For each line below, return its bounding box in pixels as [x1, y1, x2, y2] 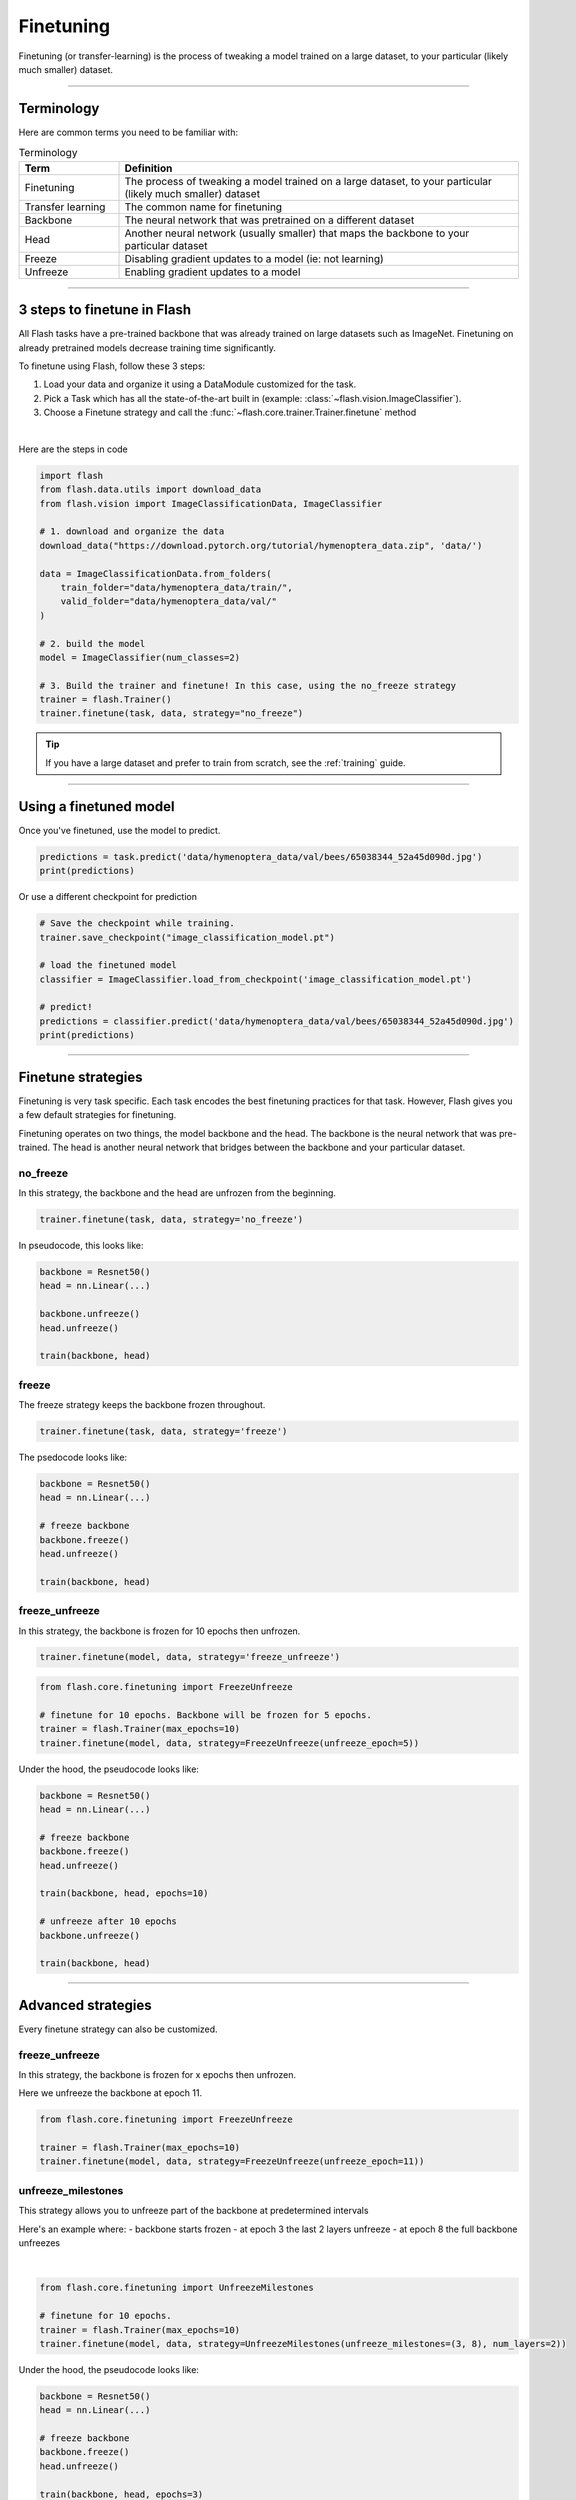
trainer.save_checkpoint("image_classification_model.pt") [39, 931, 335, 943]
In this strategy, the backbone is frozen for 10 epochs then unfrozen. [18, 1625, 301, 1637]
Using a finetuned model [18, 798, 175, 815]
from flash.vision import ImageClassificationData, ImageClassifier [39, 498, 383, 509]
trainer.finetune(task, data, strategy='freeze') [39, 1426, 288, 1437]
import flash [39, 470, 104, 481]
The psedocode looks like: [18, 1451, 128, 1464]
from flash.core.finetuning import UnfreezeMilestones [39, 2282, 314, 2294]
